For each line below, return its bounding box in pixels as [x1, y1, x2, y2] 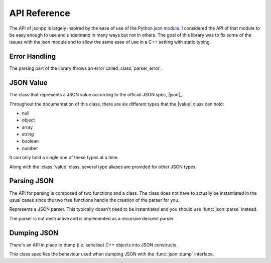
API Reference [9, 8, 70, 19]
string [22, 131, 34, 138]
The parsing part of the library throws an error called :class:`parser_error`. [9, 65, 163, 71]
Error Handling [9, 52, 56, 61]
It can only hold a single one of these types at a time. [9, 155, 119, 161]
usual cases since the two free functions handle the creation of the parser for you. [9, 197, 180, 203]
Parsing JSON [9, 177, 54, 185]
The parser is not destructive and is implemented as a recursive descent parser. [9, 215, 175, 221]
